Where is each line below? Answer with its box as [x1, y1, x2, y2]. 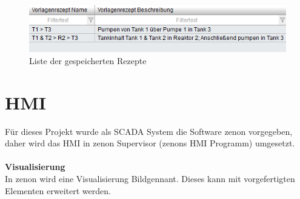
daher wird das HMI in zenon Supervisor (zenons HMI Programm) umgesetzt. [5, 137, 295, 149]
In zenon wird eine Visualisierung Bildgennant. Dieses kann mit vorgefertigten [5, 172, 295, 184]
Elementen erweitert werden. [5, 184, 111, 197]
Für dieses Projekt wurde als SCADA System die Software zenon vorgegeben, [5, 125, 293, 137]
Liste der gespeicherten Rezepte [29, 54, 147, 67]
